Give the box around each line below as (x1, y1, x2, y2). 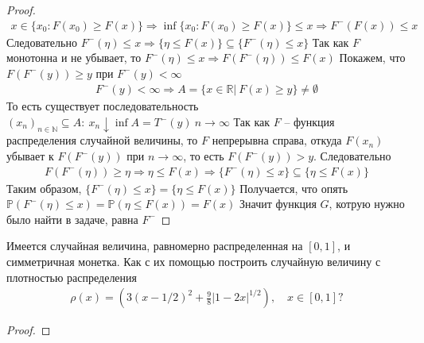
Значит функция (239, 195, 317, 212)
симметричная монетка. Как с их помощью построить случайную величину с (6, 253, 381, 270)
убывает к (6, 148, 54, 164)
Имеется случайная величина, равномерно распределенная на (6, 237, 303, 254)
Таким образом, (6, 179, 82, 196)
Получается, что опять (239, 179, 348, 196)
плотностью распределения (6, 268, 138, 285)
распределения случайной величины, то (6, 132, 198, 148)
